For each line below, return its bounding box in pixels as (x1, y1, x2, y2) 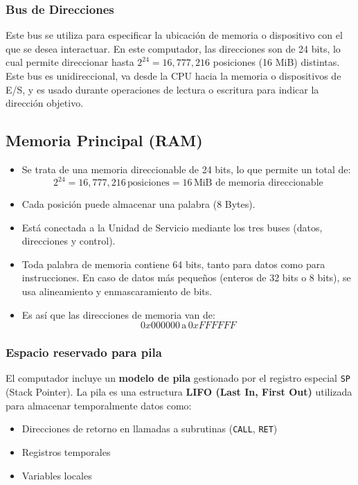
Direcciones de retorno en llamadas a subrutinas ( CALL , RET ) (21, 421, 278, 436)
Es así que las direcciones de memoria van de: (21, 307, 215, 321)
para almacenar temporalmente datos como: (6, 398, 192, 412)
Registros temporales (21, 444, 111, 459)
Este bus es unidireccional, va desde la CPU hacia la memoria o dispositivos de (6, 69, 341, 82)
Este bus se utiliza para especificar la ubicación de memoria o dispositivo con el (6, 28, 343, 42)
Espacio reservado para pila (6, 344, 162, 361)
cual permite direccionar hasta (6, 55, 134, 69)
